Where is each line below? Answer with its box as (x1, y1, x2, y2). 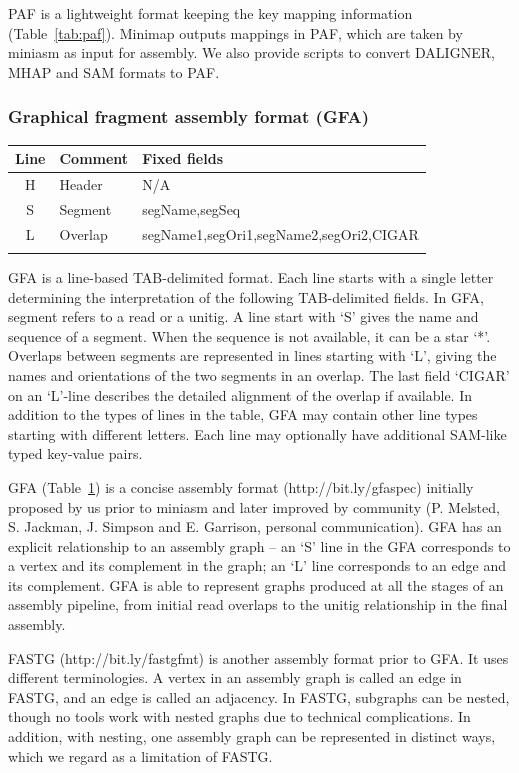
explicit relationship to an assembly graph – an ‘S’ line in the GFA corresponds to (8, 535, 511, 556)
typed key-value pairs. (8, 443, 143, 464)
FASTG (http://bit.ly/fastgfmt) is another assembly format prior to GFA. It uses (8, 647, 509, 668)
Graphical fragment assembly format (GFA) (8, 104, 369, 129)
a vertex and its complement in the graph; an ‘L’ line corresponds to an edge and (8, 555, 506, 576)
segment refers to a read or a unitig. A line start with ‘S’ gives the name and (8, 306, 479, 327)
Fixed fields (142, 148, 224, 169)
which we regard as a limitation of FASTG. (8, 745, 273, 766)
